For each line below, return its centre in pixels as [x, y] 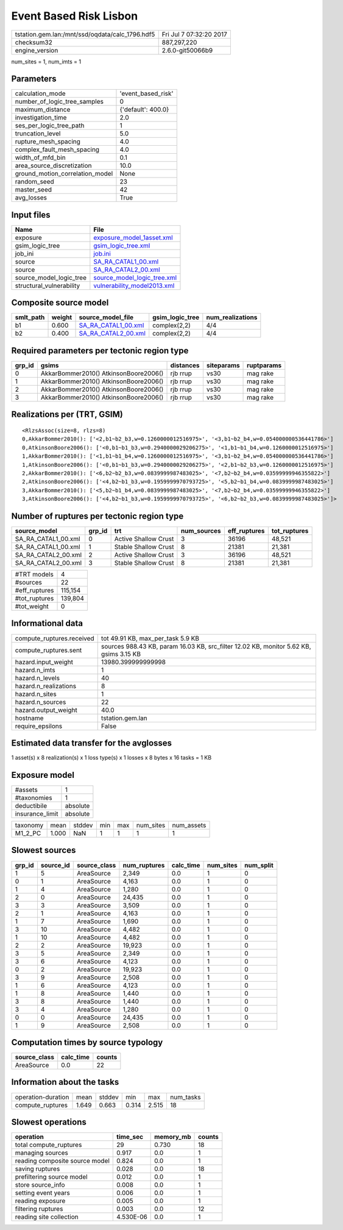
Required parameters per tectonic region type [100, 351]
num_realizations [232, 317]
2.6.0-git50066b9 [187, 50]
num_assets [189, 825]
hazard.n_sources [41, 702]
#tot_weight [32, 606]
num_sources [201, 531]
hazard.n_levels [37, 678]
